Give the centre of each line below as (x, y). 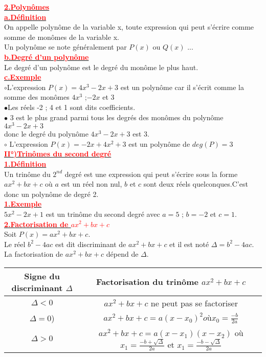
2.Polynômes (27, 7)
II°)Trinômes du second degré (58, 154)
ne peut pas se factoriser (194, 303)
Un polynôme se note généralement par (65, 47)
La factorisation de (34, 254)
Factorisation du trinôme (147, 282)
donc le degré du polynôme (46, 134)
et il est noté (189, 244)
